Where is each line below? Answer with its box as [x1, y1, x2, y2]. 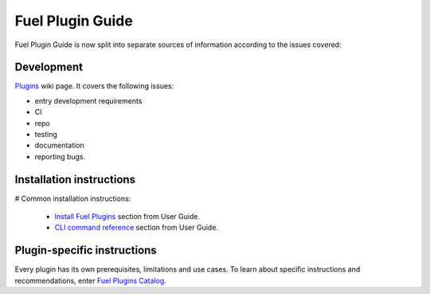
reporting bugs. [34, 151, 86, 161]
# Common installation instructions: [14, 194, 131, 203]
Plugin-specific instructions [14, 244, 157, 257]
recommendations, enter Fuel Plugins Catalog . [14, 276, 166, 285]
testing [34, 130, 57, 139]
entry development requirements [34, 96, 143, 105]
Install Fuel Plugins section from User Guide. [54, 212, 201, 221]
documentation [34, 140, 85, 151]
